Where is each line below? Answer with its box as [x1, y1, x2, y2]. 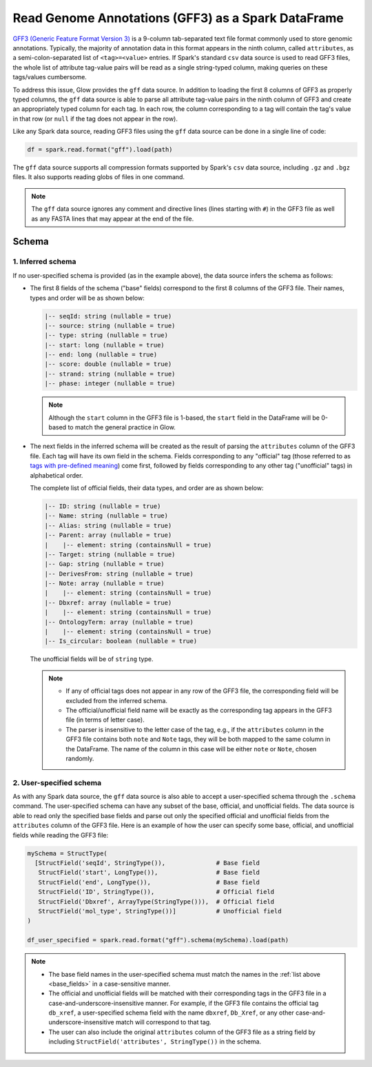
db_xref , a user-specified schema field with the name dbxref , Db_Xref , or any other [48, 1008, 294, 1017]
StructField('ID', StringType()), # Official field [38, 888, 275, 896]
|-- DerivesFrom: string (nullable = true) [44, 569, 194, 578]
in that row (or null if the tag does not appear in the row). [12, 114, 178, 123]
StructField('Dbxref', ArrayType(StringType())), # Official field [38, 897, 275, 906]
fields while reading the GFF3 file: [12, 831, 109, 839]
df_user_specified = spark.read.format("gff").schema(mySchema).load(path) [27, 936, 289, 944]
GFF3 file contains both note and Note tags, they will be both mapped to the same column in [65, 735, 331, 744]
